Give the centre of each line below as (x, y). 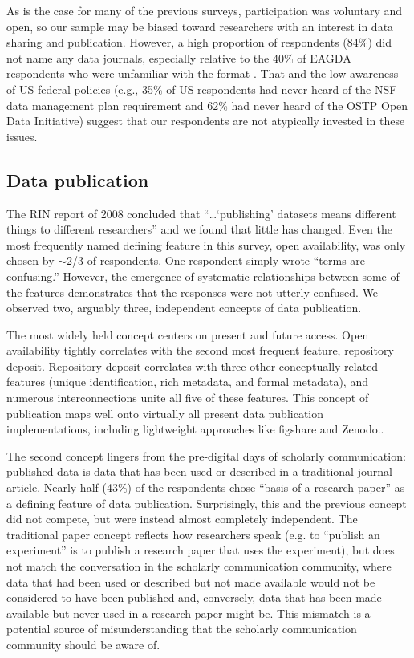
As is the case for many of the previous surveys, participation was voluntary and (205, 10)
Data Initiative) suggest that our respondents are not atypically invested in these (206, 121)
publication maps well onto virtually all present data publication (165, 413)
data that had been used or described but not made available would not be (191, 581)
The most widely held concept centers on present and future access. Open (188, 334)
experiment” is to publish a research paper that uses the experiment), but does (201, 550)
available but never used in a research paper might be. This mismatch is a (189, 613)
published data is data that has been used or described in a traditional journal (199, 471)
